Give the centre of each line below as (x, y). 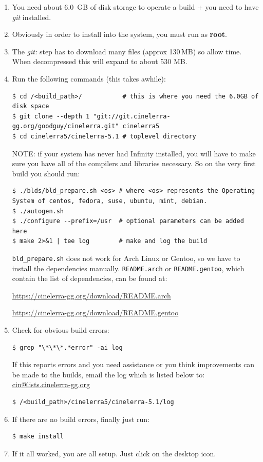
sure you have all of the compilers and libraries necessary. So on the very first (134, 163)
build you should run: (46, 173)
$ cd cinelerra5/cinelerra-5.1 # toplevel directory (104, 136)
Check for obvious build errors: (61, 329)
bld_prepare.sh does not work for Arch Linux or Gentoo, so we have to (126, 258)
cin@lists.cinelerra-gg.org (51, 384)
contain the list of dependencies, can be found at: (90, 278)
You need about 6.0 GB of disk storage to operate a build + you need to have (135, 7)
